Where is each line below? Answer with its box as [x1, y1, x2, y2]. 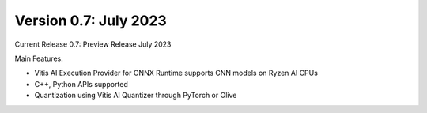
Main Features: [14, 54, 63, 63]
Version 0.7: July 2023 [14, 12, 168, 29]
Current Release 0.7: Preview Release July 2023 [14, 40, 172, 49]
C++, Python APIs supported [34, 79, 128, 89]
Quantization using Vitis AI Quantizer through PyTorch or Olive [34, 91, 237, 100]
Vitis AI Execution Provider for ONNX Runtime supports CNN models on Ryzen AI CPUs [34, 68, 318, 78]
